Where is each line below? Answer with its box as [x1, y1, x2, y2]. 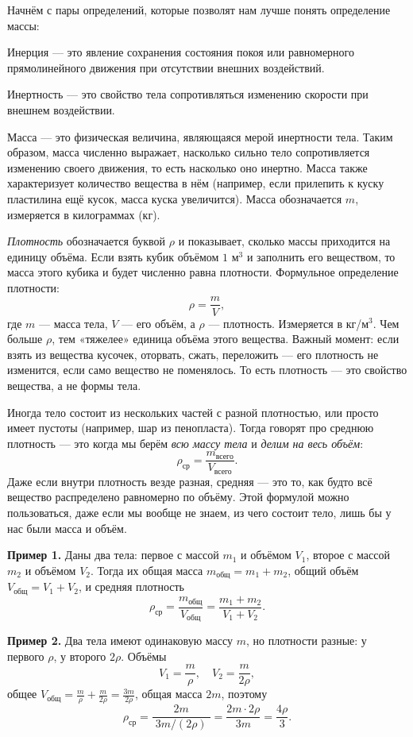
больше [7, 330, 43, 347]
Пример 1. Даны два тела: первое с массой [7, 546, 219, 563]
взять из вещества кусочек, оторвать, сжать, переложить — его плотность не [7, 345, 379, 362]
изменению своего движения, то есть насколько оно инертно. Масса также [7, 159, 368, 176]
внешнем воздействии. [7, 101, 115, 118]
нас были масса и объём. [7, 519, 127, 536]
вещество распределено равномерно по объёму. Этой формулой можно [7, 488, 349, 505]
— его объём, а [122, 314, 195, 331]
